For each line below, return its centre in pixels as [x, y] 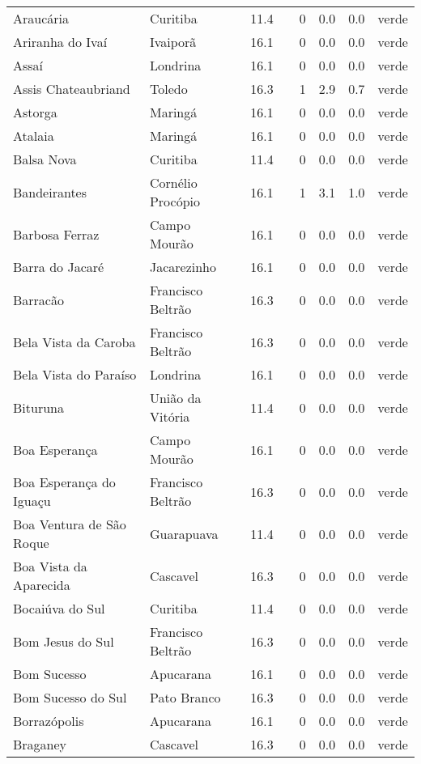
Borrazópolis [49, 721]
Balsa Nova [45, 159]
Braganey [40, 744]
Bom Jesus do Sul [64, 641]
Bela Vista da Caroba [74, 342]
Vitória [170, 416]
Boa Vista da [50, 566]
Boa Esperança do [64, 482]
